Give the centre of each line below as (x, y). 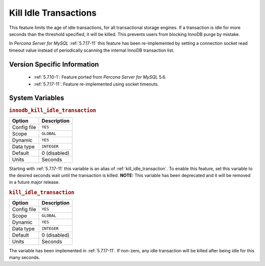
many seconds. (25, 257)
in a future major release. (34, 182)
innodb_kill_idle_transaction (53, 111)
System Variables (37, 98)
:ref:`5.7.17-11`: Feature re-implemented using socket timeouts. (96, 84)
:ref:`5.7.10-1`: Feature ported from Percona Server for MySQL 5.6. (100, 77)
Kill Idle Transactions (53, 13)
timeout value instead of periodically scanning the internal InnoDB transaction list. (92, 50)
